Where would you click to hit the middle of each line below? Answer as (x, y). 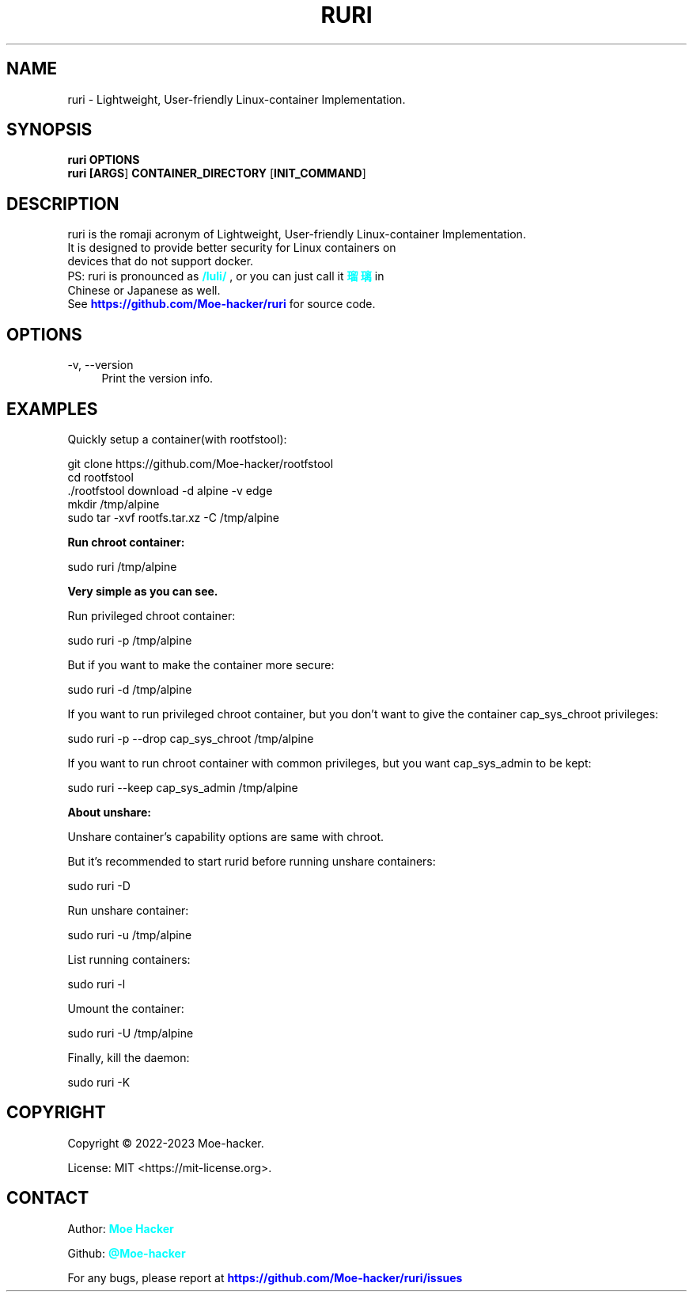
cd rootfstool (100, 477)
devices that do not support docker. (161, 261)
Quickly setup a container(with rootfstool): (177, 439)
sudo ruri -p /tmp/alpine (130, 640)
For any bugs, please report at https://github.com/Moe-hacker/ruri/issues (265, 1277)
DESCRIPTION (63, 204)
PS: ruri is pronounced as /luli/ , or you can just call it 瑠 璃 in (226, 276)
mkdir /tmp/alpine (114, 504)
